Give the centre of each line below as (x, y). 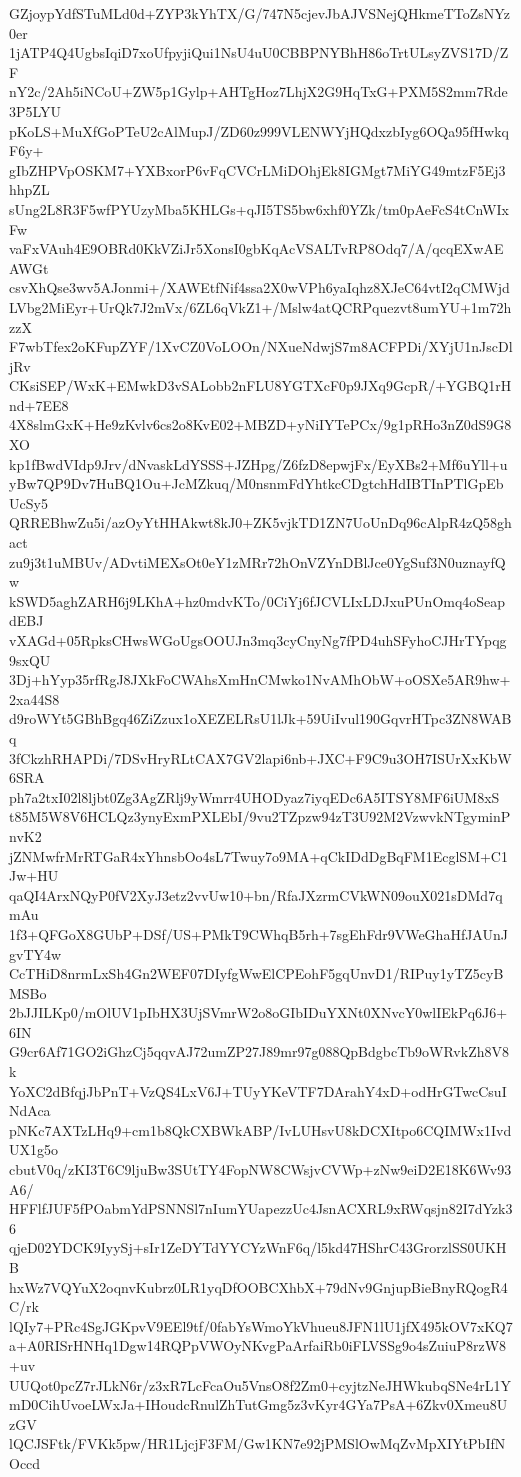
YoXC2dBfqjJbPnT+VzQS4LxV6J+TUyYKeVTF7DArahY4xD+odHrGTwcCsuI (258, 1090)
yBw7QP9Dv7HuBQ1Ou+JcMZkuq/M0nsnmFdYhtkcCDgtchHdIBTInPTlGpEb (256, 483)
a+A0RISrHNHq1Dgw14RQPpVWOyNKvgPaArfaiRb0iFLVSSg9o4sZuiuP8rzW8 (258, 1345)
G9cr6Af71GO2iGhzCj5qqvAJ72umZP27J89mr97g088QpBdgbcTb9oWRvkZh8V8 (259, 1051)
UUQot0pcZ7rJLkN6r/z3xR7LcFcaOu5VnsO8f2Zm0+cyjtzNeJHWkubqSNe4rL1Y (260, 1384)
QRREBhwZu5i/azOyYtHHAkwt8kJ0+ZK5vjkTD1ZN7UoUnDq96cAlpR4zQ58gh (260, 522)
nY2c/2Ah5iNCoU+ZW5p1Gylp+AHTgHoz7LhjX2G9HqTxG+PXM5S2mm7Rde (258, 91)
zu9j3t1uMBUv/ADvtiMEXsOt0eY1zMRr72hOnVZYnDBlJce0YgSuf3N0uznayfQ (257, 561)
